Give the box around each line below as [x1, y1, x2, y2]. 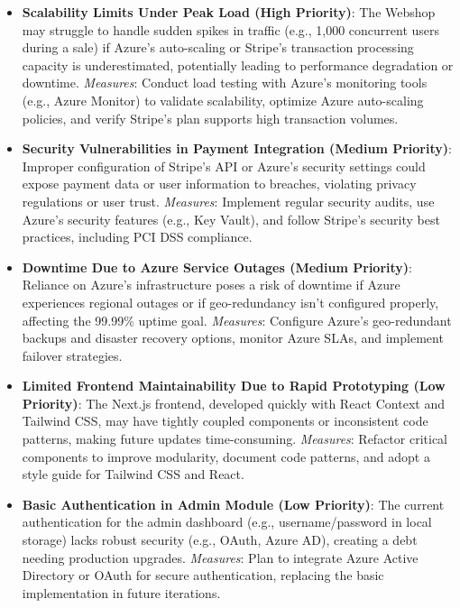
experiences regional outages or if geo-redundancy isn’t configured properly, [22, 292, 439, 311]
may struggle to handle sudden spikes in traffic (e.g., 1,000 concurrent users [22, 20, 440, 39]
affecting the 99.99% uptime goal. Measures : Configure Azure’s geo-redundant [22, 310, 452, 329]
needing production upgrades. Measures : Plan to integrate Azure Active [22, 548, 419, 567]
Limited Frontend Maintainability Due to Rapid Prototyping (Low [22, 376, 446, 395]
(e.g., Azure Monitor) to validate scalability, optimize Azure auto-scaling [22, 90, 424, 109]
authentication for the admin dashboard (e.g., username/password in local [22, 512, 432, 531]
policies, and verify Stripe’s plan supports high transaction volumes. [22, 108, 399, 127]
